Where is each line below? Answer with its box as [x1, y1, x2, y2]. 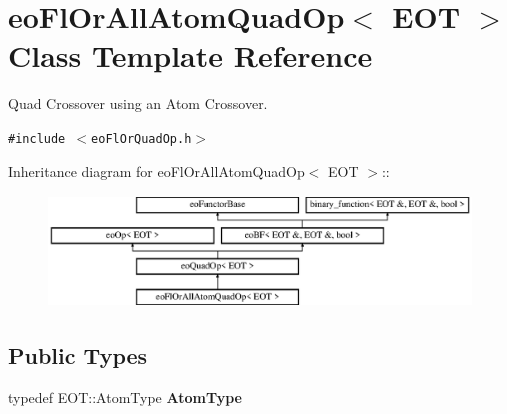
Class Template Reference [8, 35, 373, 76]
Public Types [8, 340, 148, 371]
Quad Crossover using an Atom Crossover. [8, 93, 268, 114]
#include [8, 131, 66, 146]
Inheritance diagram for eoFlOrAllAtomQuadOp [8, 160, 305, 181]
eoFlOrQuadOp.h [91, 131, 192, 146]
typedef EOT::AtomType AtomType [8, 386, 242, 407]
